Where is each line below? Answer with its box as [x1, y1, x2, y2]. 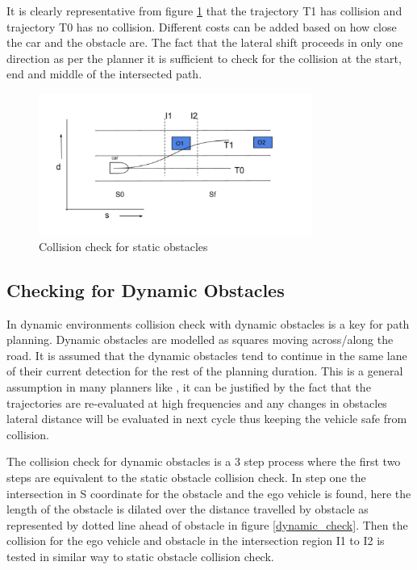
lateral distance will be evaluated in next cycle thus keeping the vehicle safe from [6, 410, 407, 427]
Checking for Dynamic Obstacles [6, 277, 285, 302]
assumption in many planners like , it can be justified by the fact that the [6, 378, 371, 395]
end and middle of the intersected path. [6, 65, 202, 82]
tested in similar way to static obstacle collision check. [6, 547, 274, 564]
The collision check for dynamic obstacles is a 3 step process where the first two [6, 453, 401, 470]
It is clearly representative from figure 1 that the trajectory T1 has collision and [6, 2, 402, 19]
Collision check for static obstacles [39, 237, 208, 254]
